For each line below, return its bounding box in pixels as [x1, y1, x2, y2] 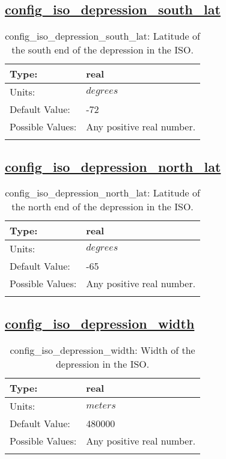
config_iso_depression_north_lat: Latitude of [5, 186, 200, 200]
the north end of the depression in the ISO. [11, 199, 194, 214]
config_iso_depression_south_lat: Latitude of [5, 29, 200, 43]
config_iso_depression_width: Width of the [10, 342, 195, 357]
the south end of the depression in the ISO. [11, 43, 194, 57]
